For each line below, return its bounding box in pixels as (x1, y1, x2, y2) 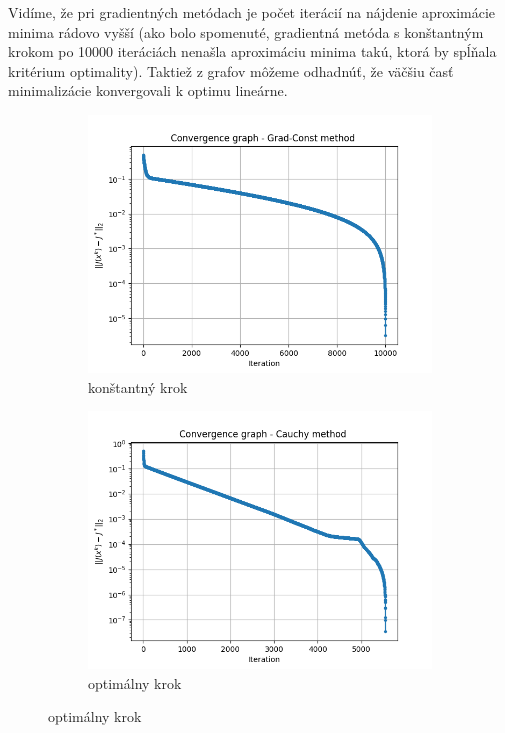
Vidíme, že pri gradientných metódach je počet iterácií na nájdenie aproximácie (8, 2, 496, 22)
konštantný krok (88, 376, 188, 397)
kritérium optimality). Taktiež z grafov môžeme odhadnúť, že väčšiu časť (8, 60, 454, 81)
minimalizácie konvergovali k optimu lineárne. (8, 80, 288, 101)
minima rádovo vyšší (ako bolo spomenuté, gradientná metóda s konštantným (8, 21, 484, 42)
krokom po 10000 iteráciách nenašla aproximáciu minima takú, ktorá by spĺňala (8, 41, 497, 62)
